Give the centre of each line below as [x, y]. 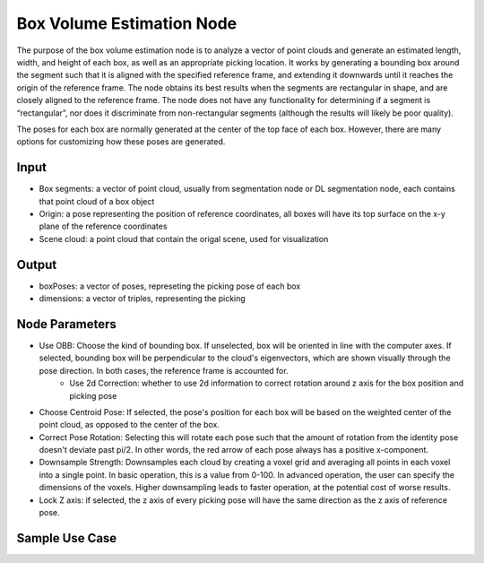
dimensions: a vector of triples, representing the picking [142, 299]
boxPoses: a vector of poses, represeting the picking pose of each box [170, 286]
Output [37, 264]
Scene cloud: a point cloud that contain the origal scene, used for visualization [184, 238]
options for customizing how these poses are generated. [121, 142]
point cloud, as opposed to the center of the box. [129, 425]
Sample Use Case [67, 538]
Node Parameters [66, 324]
